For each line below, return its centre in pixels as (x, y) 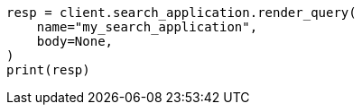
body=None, (75, 41)
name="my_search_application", (147, 27)
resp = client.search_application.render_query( (181, 13)
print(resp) (48, 70)
